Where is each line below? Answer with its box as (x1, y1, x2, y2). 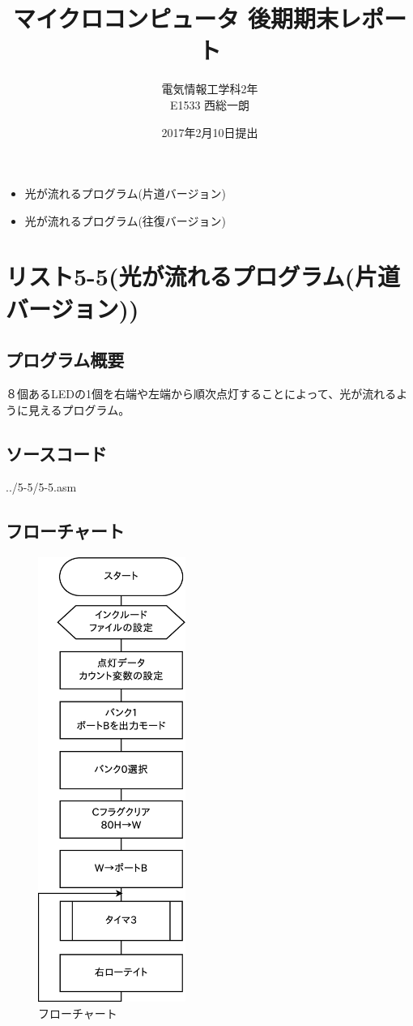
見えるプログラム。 (28, 401, 130, 418)
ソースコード (6, 440, 107, 466)
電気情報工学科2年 (161, 80, 258, 97)
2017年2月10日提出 (161, 123, 258, 140)
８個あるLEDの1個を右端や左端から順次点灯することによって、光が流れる (6, 385, 397, 402)
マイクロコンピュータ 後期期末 (12, 2, 339, 35)
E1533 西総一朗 (169, 96, 250, 113)
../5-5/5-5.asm (6, 479, 77, 496)
